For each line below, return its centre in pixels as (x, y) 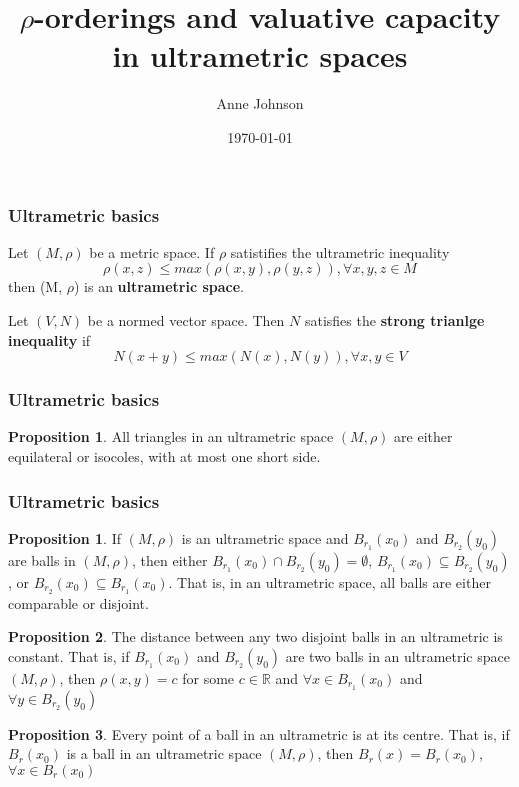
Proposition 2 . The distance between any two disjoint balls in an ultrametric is (255, 636)
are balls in (42, 559)
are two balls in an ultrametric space (397, 655)
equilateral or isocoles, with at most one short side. (164, 455)
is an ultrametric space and (265, 537)
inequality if (49, 339)
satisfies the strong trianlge (394, 319)
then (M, (35, 286)
